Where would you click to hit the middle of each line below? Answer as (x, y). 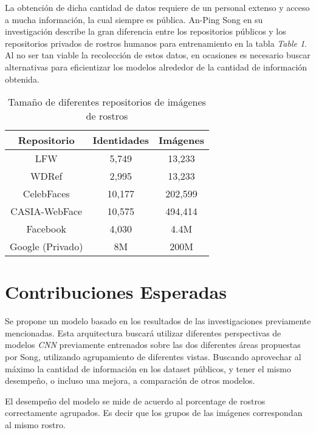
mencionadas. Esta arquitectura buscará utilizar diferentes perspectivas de (143, 332)
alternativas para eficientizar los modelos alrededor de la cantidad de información (156, 66)
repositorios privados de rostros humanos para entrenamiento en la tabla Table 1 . (156, 43)
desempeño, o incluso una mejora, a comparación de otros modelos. (130, 380)
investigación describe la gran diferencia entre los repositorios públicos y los (146, 31)
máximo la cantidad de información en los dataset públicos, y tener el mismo (148, 368)
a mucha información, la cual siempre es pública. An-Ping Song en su (134, 19)
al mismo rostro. (35, 425)
